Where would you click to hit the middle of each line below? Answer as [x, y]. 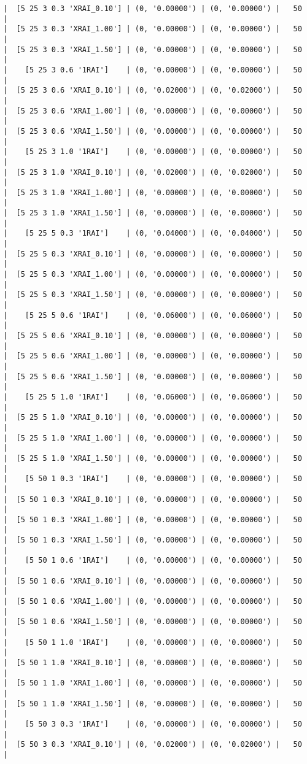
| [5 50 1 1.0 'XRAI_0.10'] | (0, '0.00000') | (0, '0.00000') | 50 [153, 663]
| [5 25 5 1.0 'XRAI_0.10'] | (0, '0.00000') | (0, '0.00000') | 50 [153, 418]
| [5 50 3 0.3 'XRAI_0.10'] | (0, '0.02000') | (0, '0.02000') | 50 [153, 745]
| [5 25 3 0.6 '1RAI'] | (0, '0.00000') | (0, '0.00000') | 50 [153, 70]
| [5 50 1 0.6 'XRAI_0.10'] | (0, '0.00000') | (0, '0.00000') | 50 [153, 581]
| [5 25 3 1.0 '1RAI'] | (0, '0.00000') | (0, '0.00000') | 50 [153, 152]
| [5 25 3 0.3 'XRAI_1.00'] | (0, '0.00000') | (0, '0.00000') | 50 [153, 29]
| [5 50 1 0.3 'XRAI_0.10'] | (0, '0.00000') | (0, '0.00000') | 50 [153, 499]
